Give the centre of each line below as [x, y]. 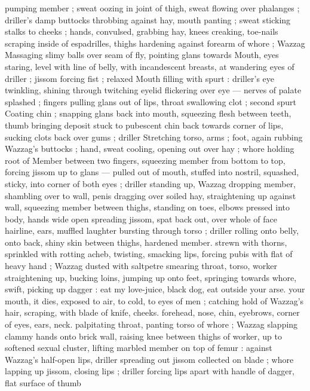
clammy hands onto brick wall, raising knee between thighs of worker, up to [143, 336]
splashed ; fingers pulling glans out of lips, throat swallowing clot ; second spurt [151, 101]
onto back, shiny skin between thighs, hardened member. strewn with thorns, [146, 242]
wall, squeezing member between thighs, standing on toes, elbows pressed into [147, 207]
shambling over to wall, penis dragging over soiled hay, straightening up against [151, 195]
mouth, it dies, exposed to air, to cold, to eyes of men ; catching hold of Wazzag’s [154, 300]
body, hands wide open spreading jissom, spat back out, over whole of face [141, 219]
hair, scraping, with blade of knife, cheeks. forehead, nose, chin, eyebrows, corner [152, 312]
